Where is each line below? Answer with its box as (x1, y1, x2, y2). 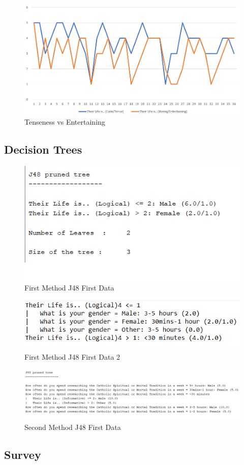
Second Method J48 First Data (24, 422, 121, 432)
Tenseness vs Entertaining (24, 117, 105, 127)
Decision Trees (4, 141, 82, 157)
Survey (4, 447, 41, 462)
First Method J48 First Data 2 (24, 351, 120, 362)
